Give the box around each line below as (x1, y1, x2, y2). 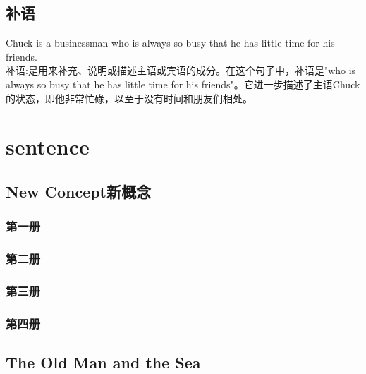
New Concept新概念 (6, 180, 152, 202)
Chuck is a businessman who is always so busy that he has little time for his (6, 35, 335, 50)
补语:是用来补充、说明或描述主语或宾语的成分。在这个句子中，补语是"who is (6, 63, 356, 78)
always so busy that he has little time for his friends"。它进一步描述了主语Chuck (6, 76, 360, 91)
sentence (6, 132, 90, 161)
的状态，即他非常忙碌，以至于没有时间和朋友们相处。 (6, 90, 252, 105)
